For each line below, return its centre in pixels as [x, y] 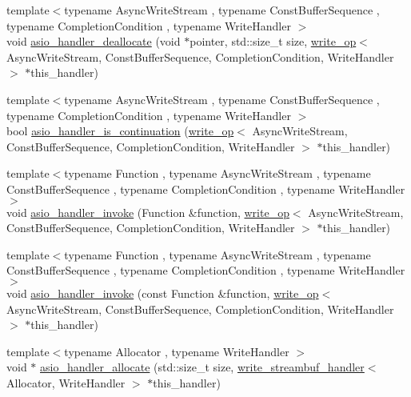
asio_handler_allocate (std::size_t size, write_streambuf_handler [202, 367]
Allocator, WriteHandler [66, 382]
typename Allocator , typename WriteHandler [177, 351]
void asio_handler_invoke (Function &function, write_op [148, 212]
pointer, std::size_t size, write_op [273, 41]
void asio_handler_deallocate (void [94, 41]
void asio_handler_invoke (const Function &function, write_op [163, 293]
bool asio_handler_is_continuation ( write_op [120, 131]
